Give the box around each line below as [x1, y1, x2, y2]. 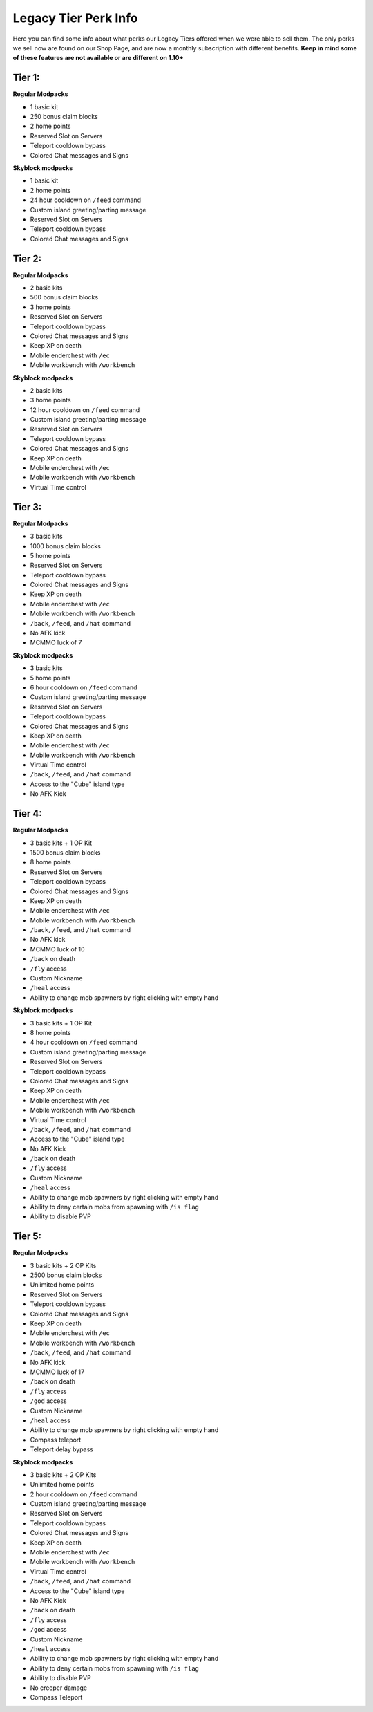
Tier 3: [12, 501, 42, 513]
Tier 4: [12, 808, 42, 819]
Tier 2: [12, 252, 41, 264]
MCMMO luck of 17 [30, 1368, 85, 1376]
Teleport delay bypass [30, 1445, 93, 1453]
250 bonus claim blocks [30, 113, 98, 121]
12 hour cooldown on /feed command [30, 405, 140, 414]
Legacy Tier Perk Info [12, 10, 138, 26]
